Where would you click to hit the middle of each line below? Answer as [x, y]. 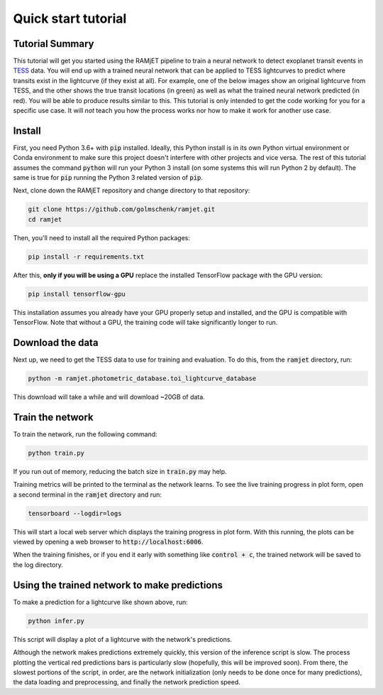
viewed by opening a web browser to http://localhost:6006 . [108, 542]
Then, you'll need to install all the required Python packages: [102, 237]
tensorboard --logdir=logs [75, 513]
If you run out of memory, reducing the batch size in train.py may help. [120, 471]
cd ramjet [45, 219]
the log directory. [38, 564]
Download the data [56, 342]
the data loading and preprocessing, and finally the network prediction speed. [127, 682]
